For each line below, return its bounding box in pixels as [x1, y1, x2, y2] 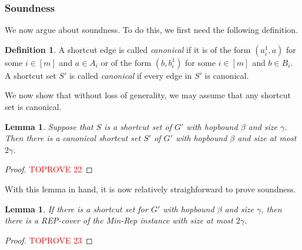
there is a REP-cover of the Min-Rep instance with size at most [5, 214, 233, 226]
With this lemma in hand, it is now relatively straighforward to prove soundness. [5, 182, 296, 195]
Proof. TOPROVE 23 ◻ [5, 234, 93, 246]
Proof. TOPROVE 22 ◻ [5, 163, 93, 175]
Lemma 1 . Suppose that [5, 120, 93, 132]
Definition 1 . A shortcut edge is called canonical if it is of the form [5, 43, 251, 55]
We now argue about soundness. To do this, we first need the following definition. [5, 24, 298, 36]
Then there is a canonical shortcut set [5, 132, 141, 144]
